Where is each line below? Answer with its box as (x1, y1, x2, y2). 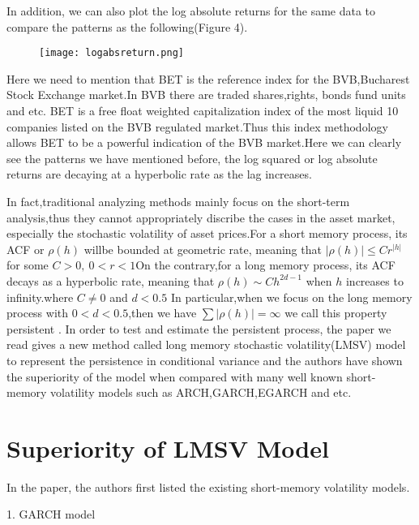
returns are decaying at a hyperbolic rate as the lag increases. (6, 166, 312, 183)
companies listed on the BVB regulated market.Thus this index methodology (6, 118, 388, 135)
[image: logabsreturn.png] (39, 47, 184, 59)
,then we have (128, 304, 197, 321)
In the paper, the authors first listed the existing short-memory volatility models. (6, 478, 410, 495)
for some (6, 256, 49, 273)
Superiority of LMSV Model (6, 431, 329, 464)
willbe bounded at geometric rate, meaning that (83, 240, 322, 257)
